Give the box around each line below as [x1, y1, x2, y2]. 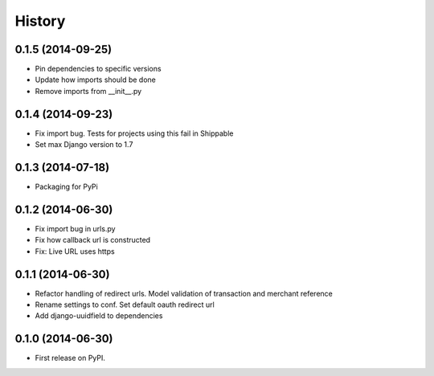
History [14, 12, 66, 30]
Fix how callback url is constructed [35, 235, 151, 245]
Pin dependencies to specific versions [35, 64, 162, 74]
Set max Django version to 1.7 [35, 140, 133, 149]
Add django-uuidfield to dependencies [35, 311, 163, 321]
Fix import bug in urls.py [35, 223, 116, 233]
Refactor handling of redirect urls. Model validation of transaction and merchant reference [35, 288, 333, 298]
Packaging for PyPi [35, 182, 98, 192]
